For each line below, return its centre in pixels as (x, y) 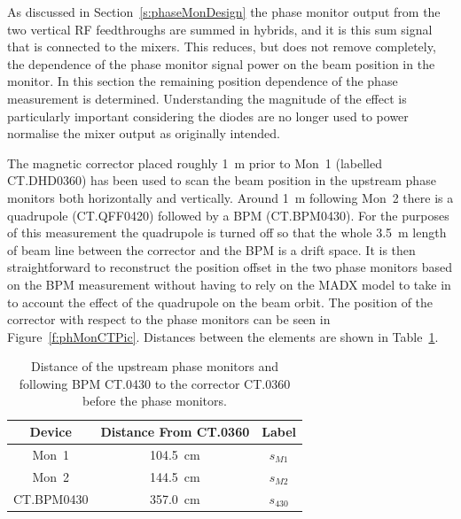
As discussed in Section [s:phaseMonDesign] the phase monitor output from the (224, 12)
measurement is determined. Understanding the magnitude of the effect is (207, 98)
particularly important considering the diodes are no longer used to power (208, 116)
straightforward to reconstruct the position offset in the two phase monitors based (230, 267)
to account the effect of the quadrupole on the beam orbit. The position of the (220, 302)
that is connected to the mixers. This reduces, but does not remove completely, (222, 46)
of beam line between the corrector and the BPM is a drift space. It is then (211, 249)
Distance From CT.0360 (175, 432)
